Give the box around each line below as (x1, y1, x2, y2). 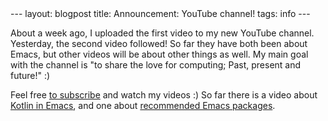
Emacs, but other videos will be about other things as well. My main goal (10, 48, 309, 60)
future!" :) (10, 70, 51, 81)
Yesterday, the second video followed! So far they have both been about (10, 38, 308, 49)
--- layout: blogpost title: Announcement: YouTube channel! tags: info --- (10, 8, 311, 19)
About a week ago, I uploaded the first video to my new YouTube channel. (10, 27, 315, 39)
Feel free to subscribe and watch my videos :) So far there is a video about (10, 89, 318, 101)
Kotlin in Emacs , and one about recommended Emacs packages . (10, 100, 276, 111)
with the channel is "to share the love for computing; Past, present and (10, 59, 302, 71)
